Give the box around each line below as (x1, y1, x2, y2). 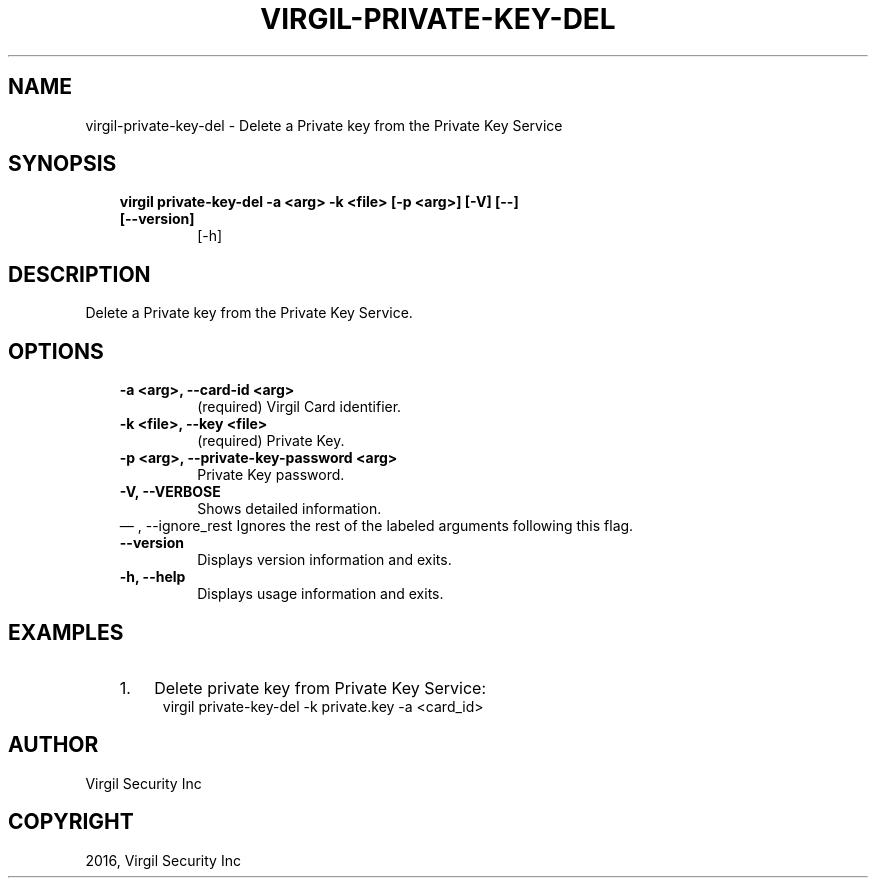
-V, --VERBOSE (119, 483, 221, 501)
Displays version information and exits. (197, 551, 452, 569)
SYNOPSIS (8, 151, 117, 177)
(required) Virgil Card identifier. (197, 398, 402, 416)
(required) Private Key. (197, 432, 345, 450)
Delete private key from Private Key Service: (154, 677, 487, 698)
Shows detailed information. (197, 500, 382, 518)
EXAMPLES (8, 619, 124, 645)
